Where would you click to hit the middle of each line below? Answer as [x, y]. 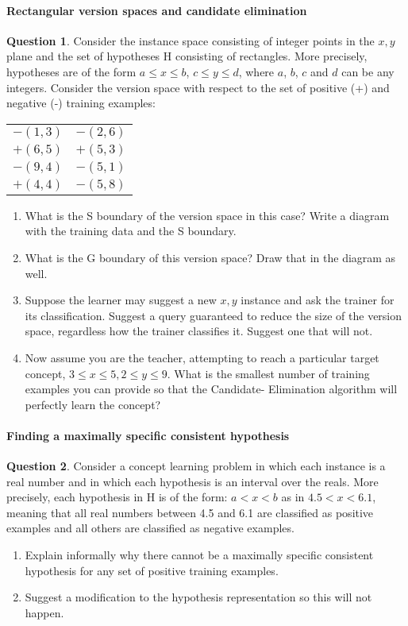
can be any [368, 71]
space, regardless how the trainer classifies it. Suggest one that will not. [199, 331]
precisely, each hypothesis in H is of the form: [117, 497]
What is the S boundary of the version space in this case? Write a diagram [207, 215]
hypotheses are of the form [71, 71]
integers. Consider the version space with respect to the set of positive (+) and [198, 87]
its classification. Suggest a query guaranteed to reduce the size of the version [214, 315]
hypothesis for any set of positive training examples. [152, 570]
